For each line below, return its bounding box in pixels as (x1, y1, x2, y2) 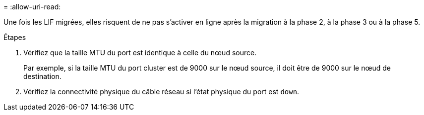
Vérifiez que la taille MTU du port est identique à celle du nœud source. (23, 48, 257, 57)
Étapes (3, 33, 26, 41)
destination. (23, 72, 61, 80)
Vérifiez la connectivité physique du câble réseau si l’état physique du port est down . (23, 87, 300, 96)
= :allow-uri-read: (3, 2, 61, 11)
